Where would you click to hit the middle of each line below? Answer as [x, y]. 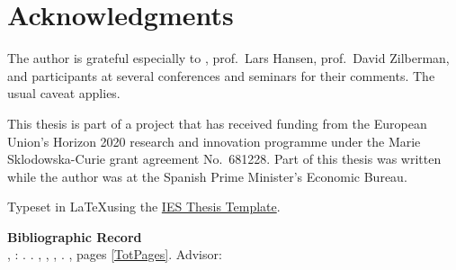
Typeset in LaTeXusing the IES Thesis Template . [144, 207]
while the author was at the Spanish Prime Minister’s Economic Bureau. [207, 176]
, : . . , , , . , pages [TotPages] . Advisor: [115, 254]
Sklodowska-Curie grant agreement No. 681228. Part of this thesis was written [224, 159]
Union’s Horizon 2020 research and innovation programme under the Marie [214, 141]
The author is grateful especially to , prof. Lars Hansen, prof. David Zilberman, [228, 58]
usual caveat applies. [64, 93]
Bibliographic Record [75, 236]
